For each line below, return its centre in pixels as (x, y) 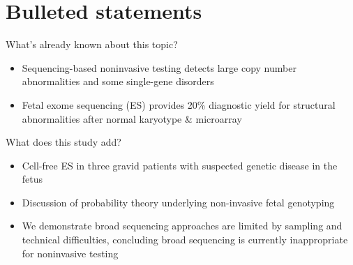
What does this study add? (63, 142)
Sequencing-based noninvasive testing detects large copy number (159, 67)
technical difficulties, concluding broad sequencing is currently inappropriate (185, 240)
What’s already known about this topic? (92, 44)
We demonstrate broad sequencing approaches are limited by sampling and (182, 226)
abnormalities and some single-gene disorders (118, 81)
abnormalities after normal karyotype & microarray (132, 118)
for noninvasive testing (70, 253)
